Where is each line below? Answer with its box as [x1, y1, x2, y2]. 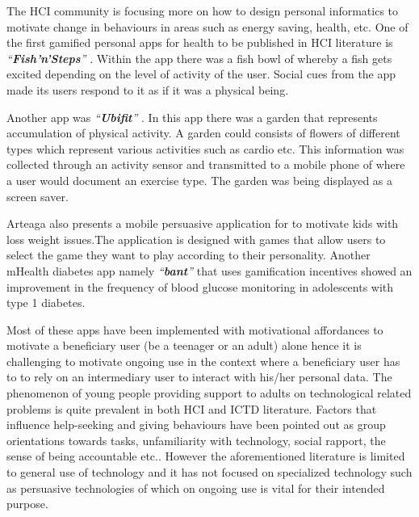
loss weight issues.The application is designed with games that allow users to [6, 230, 386, 247]
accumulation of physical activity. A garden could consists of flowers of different [6, 124, 400, 141]
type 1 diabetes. [6, 294, 86, 311]
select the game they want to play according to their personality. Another [6, 246, 371, 263]
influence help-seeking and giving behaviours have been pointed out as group [6, 416, 386, 433]
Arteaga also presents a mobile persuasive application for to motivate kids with [6, 215, 399, 232]
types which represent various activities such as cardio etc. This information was [6, 140, 404, 157]
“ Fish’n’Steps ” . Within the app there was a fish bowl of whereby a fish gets [6, 49, 392, 66]
